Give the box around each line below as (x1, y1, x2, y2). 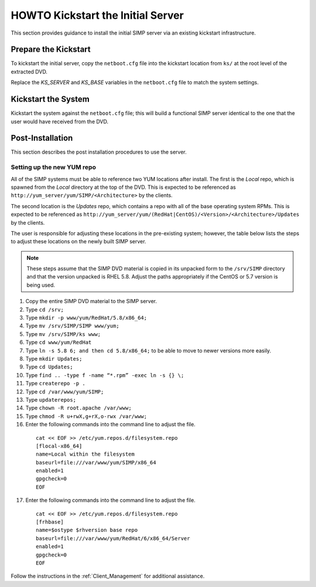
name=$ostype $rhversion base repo (36, 527, 138, 534)
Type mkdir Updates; (25, 355, 83, 362)
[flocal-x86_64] (36, 443, 83, 449)
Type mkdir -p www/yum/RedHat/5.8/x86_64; (25, 314, 147, 321)
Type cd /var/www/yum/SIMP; (25, 388, 104, 395)
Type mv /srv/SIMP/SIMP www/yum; (25, 323, 119, 330)
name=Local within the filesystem (36, 451, 135, 457)
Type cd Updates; (25, 364, 73, 371)
